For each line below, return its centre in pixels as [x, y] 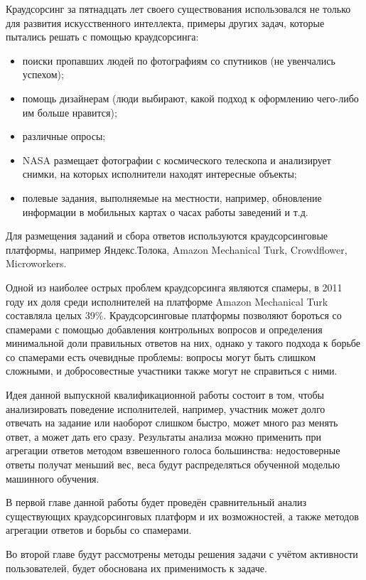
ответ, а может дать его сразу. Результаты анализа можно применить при [164, 436]
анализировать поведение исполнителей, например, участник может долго [166, 408]
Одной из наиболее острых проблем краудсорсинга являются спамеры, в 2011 [174, 287]
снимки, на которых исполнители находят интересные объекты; [160, 174]
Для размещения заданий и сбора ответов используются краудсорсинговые [167, 236]
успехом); [43, 74]
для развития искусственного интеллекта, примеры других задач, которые [165, 22]
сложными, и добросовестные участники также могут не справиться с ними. [172, 371]
